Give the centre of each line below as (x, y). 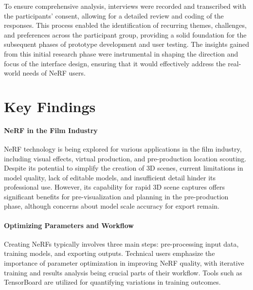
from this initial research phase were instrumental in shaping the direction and (121, 53)
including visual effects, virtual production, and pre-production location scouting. (125, 158)
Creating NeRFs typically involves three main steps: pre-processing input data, (121, 243)
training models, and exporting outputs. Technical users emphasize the (109, 253)
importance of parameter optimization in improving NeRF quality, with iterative (124, 263)
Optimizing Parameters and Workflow (69, 225)
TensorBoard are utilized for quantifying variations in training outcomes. (112, 282)
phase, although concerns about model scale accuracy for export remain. (112, 206)
